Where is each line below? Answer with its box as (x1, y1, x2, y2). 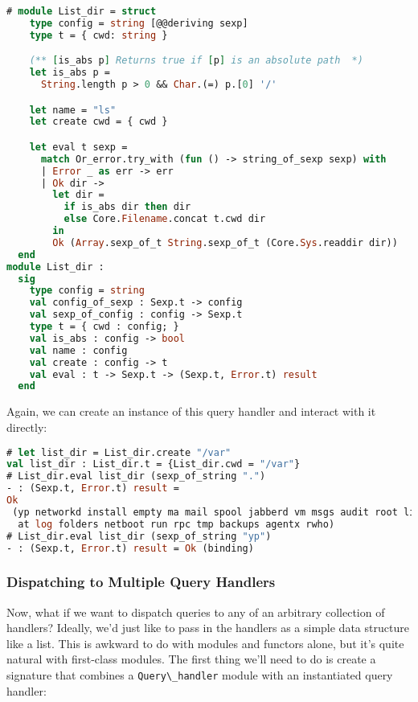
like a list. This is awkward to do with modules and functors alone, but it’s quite (6, 634, 404, 651)
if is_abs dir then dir (64, 201, 191, 213)
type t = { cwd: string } (29, 29, 168, 41)
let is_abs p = (29, 67, 110, 79)
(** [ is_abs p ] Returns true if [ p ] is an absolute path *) (29, 55, 363, 67)
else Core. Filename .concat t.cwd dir (64, 213, 266, 225)
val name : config (29, 344, 128, 356)
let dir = (52, 189, 104, 201)
